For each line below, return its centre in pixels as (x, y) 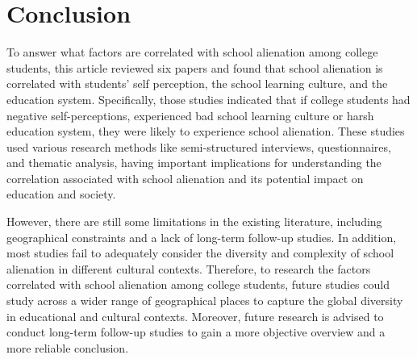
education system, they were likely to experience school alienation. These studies (206, 131)
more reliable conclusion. (68, 347)
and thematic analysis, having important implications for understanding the (194, 163)
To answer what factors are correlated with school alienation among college (192, 52)
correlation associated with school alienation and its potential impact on (185, 178)
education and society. (61, 194)
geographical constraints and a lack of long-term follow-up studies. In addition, (202, 237)
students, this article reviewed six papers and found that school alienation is (195, 67)
